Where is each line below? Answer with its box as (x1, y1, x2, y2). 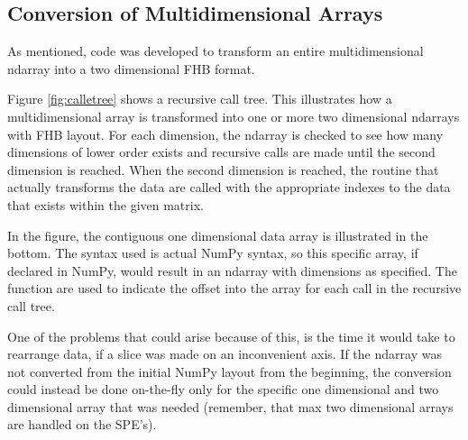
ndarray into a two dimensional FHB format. (7, 59, 255, 78)
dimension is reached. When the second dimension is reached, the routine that (7, 160, 439, 179)
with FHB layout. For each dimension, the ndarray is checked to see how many (7, 124, 444, 143)
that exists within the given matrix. (7, 195, 204, 214)
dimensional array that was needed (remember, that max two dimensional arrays (7, 397, 454, 416)
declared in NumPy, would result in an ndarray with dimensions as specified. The (7, 261, 457, 280)
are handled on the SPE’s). (7, 415, 157, 434)
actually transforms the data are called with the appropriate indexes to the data (7, 178, 451, 197)
